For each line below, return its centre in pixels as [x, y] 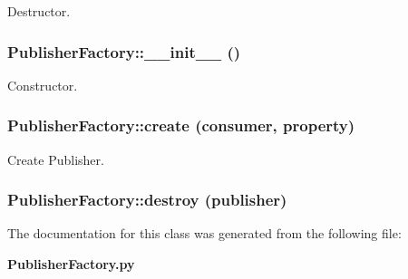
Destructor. [39, 11]
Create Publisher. [56, 159]
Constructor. [43, 85]
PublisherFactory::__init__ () [124, 51]
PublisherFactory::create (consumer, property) [181, 125]
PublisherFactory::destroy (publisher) [147, 200]
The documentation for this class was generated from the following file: [204, 233]
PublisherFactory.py [71, 264]
